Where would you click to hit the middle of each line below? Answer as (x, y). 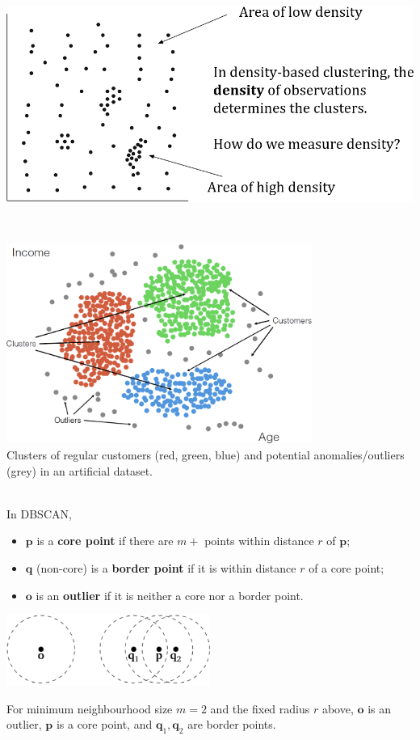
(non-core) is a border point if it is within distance (166, 567)
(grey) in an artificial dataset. (80, 470)
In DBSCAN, (39, 513)
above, (338, 708)
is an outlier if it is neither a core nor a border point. (170, 595)
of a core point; (346, 567)
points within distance (259, 541)
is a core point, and (104, 724)
